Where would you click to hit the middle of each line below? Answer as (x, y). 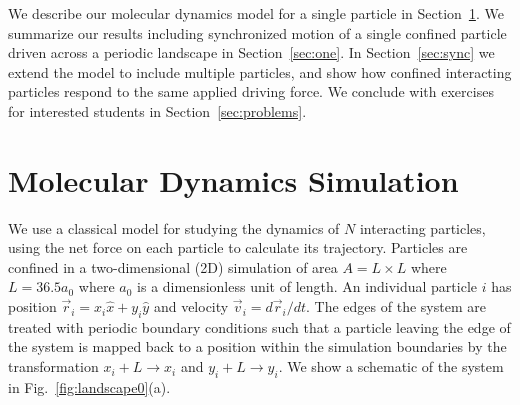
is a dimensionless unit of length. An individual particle (307, 286)
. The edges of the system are (396, 306)
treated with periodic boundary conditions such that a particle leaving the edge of (259, 326)
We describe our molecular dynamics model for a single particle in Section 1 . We (256, 13)
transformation (53, 366)
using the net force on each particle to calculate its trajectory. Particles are (238, 247)
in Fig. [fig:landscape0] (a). (89, 386)
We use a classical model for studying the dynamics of (174, 227)
